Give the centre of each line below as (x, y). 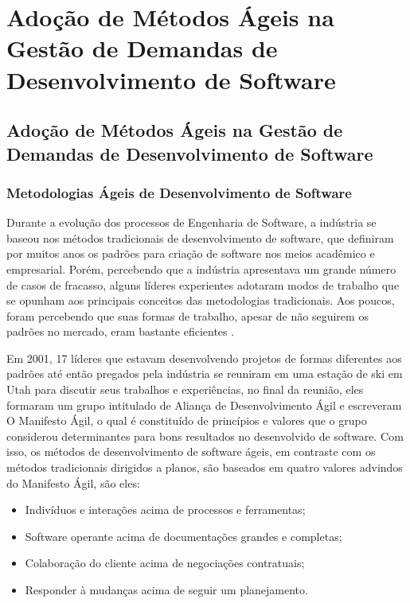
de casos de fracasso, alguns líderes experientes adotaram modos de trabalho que (203, 284)
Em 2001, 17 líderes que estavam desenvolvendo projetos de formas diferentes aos (204, 358)
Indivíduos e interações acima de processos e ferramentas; (165, 510)
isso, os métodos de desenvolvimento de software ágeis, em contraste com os (191, 451)
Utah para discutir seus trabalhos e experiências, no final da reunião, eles (185, 389)
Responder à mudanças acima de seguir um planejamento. (166, 590)
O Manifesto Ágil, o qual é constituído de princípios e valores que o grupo (187, 420)
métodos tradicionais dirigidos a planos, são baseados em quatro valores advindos (205, 467)
